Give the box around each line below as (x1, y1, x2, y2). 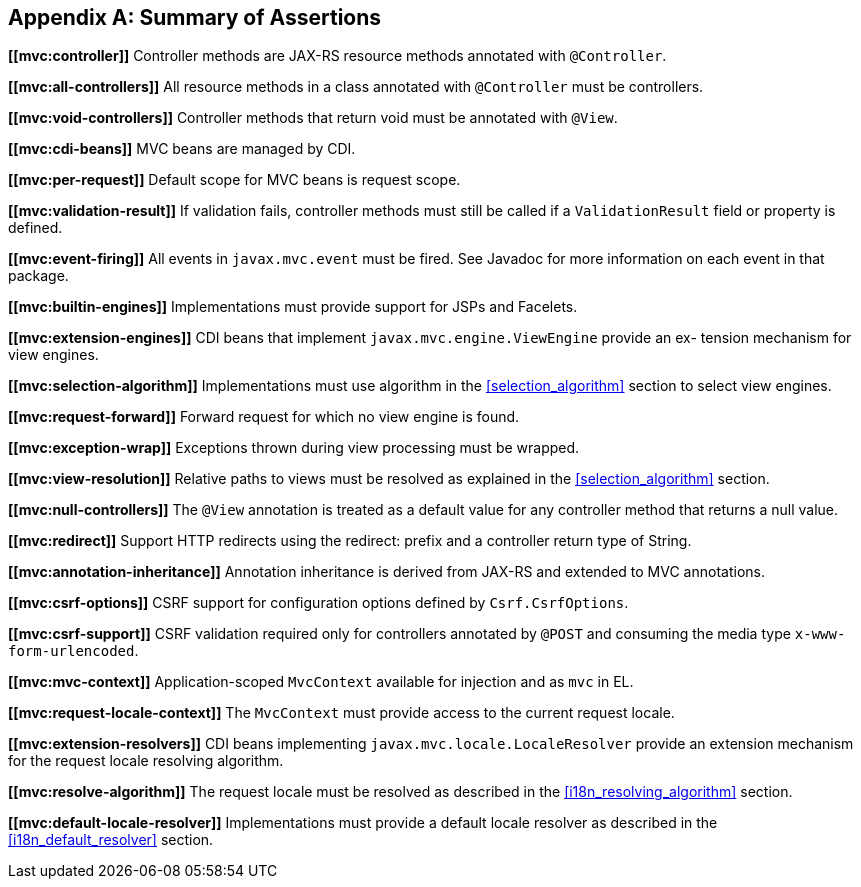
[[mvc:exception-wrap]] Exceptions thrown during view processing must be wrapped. (8, 439, 580, 457)
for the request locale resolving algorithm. (8, 752, 284, 770)
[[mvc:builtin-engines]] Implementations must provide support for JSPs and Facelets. (8, 298, 578, 316)
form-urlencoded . (8, 642, 139, 660)
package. (8, 267, 69, 285)
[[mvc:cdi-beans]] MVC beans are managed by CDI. (8, 140, 356, 158)
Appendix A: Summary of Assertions (8, 5, 382, 30)
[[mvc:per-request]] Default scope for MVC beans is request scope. (8, 171, 461, 189)
